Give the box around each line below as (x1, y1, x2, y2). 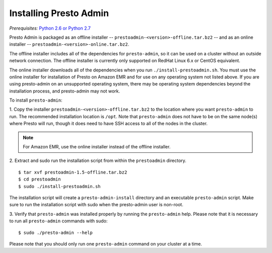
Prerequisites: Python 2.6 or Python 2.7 (9, 25, 91, 31)
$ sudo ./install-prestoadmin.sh (18, 184, 101, 189)
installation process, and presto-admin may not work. (9, 88, 120, 94)
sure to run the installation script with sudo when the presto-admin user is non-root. (9, 202, 183, 208)
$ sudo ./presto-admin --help (18, 229, 93, 235)
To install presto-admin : (9, 97, 62, 103)
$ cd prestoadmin (18, 177, 61, 182)
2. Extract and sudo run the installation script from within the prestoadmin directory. (9, 157, 186, 163)
